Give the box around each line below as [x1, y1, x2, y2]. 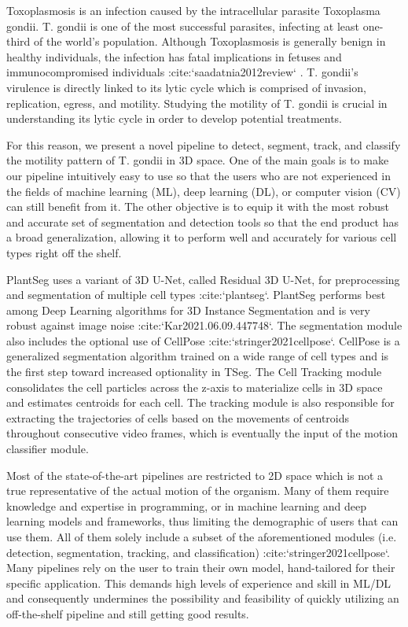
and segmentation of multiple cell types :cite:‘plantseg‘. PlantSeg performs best [6, 286, 386, 303]
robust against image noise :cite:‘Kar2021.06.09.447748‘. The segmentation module [6, 317, 402, 334]
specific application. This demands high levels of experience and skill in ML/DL [6, 574, 391, 591]
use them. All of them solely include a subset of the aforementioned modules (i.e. [6, 529, 397, 544]
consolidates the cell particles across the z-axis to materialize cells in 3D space [6, 378, 383, 395]
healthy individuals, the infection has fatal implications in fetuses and [6, 48, 342, 65]
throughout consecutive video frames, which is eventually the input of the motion [6, 425, 399, 441]
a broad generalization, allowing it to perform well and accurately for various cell [6, 229, 397, 245]
